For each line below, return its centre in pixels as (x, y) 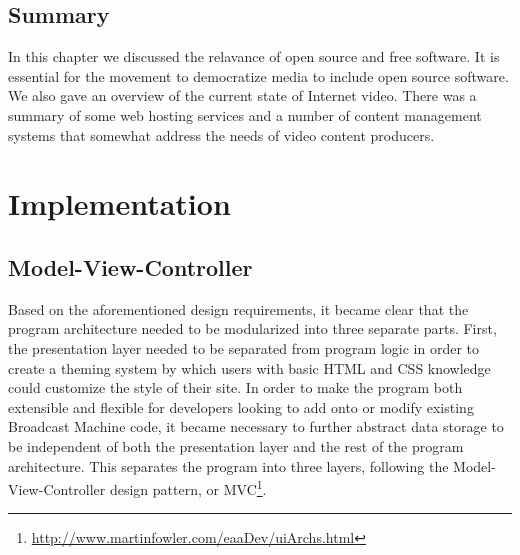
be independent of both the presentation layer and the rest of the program (236, 445)
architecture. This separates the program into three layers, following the (228, 465)
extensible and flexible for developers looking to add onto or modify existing (241, 406)
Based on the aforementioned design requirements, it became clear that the (238, 308)
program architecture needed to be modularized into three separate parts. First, (252, 328)
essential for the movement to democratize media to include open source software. (258, 75)
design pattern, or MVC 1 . (188, 487)
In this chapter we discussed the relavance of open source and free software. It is (254, 56)
